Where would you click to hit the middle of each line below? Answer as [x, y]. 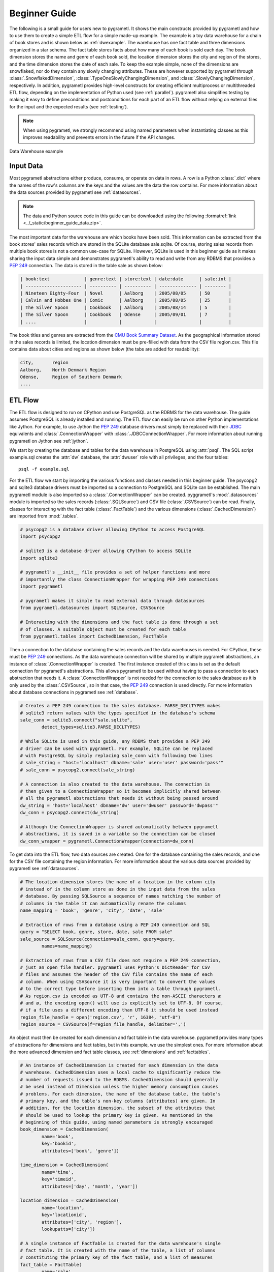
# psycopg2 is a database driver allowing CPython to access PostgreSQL [112, 530]
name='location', [63, 1208]
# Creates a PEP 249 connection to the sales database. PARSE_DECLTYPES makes [120, 706]
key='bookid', [59, 1144]
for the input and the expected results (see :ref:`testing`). [69, 106]
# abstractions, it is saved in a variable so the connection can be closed [118, 834]
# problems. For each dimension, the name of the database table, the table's [120, 1094]
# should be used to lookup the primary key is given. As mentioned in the [116, 1115]
